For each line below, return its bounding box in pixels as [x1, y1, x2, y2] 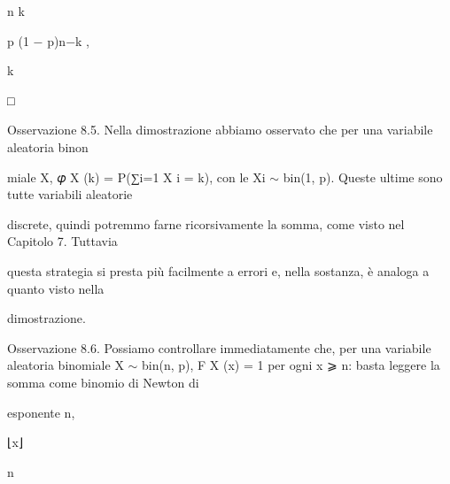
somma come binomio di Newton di [7, 373, 199, 391]
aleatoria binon [7, 137, 89, 156]
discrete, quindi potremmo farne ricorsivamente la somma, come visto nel [7, 214, 405, 233]
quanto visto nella [7, 279, 105, 297]
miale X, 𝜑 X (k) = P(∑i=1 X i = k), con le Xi [7, 167, 266, 186]
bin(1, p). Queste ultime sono [283, 167, 443, 186]
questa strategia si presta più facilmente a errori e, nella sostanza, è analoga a [7, 261, 430, 280]
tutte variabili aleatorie [7, 185, 133, 204]
